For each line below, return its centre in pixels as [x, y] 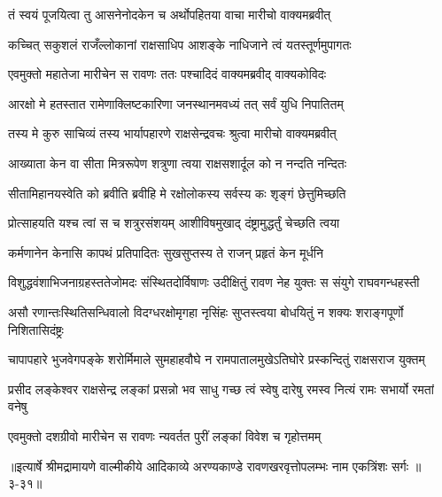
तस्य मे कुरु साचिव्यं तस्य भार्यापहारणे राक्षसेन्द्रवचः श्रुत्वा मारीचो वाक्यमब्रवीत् [172, 133]
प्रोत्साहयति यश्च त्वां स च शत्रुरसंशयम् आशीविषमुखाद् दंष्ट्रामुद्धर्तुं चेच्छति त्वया [174, 223]
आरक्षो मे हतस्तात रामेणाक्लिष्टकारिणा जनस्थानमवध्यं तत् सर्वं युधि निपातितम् [176, 103]
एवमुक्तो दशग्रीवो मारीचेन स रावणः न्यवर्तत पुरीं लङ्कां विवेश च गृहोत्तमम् [165, 435]
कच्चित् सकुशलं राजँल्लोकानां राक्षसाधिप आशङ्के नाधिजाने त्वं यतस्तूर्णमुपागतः [180, 44]
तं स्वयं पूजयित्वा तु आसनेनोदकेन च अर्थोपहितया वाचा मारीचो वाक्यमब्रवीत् [170, 14]
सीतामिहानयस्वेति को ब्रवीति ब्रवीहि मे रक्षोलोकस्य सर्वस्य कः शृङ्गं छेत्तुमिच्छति [177, 193]
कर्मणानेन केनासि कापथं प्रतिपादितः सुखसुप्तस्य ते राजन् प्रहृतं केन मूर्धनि [166, 252]
